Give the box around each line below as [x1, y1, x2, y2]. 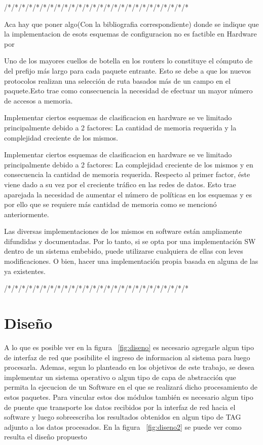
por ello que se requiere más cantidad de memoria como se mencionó [4, 199, 217, 210]
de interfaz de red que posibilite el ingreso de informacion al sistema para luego [4, 352, 250, 362]
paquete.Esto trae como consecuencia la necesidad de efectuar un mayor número [4, 85, 253, 96]
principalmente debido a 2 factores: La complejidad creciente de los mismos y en [4, 159, 253, 169]
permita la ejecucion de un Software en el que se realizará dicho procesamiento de [4, 382, 258, 392]
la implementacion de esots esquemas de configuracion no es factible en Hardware [4, 28, 257, 39]
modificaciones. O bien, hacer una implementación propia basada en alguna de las [4, 256, 258, 266]
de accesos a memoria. [4, 95, 73, 106]
